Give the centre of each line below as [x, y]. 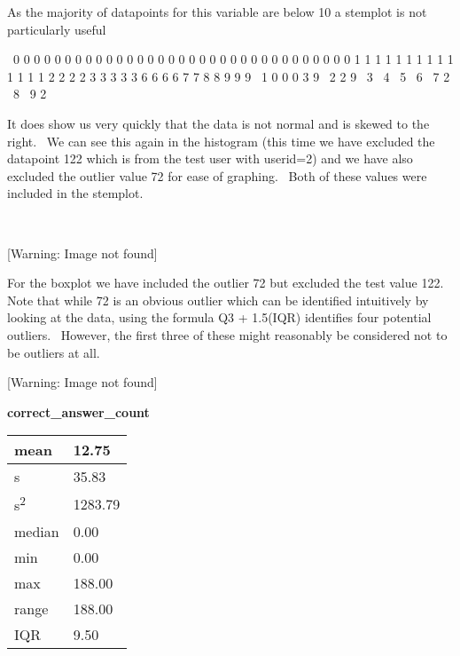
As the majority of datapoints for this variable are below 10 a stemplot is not [217, 12]
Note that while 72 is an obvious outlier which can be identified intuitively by [218, 300]
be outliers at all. [54, 352]
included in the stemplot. [75, 193]
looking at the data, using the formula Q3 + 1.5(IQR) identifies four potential [219, 317]
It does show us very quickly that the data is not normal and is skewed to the [218, 123]
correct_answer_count [78, 411]
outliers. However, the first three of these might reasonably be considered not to [227, 334]
